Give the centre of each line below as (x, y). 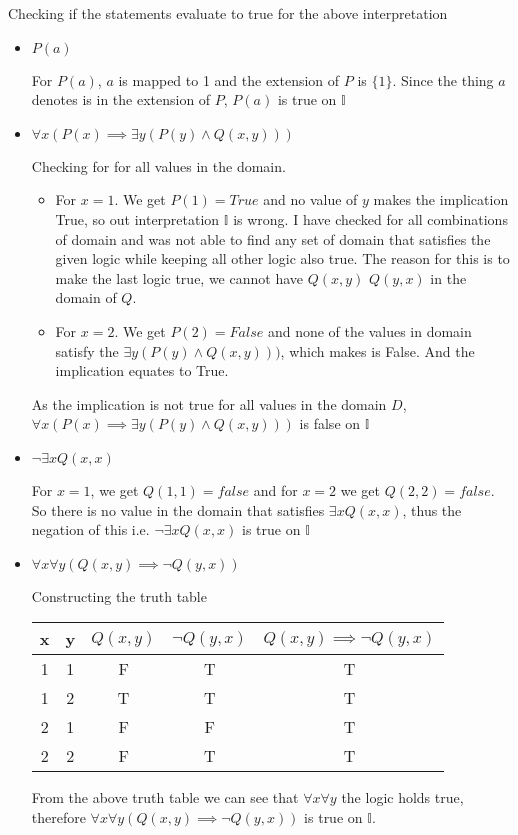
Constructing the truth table (119, 595)
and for (275, 489)
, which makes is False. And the (377, 350)
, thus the (432, 509)
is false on (330, 423)
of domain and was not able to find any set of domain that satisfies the (273, 238)
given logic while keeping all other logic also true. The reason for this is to (282, 258)
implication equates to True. (142, 370)
